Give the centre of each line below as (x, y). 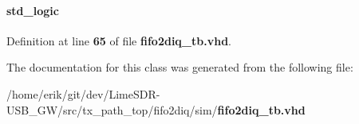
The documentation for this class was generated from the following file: (180, 67)
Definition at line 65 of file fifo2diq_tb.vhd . (119, 40)
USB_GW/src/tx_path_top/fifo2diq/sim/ (112, 109)
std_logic (33, 10)
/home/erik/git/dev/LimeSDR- (83, 93)
